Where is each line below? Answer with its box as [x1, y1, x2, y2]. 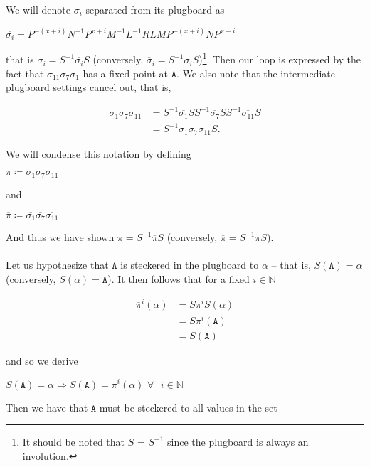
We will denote [6, 2, 70, 16]
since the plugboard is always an [167, 434, 309, 449]
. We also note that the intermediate [176, 65, 336, 80]
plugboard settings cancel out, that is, [6, 80, 171, 95]
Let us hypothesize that [6, 257, 109, 272]
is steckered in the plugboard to [120, 257, 259, 272]
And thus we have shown [6, 230, 115, 245]
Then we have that [6, 399, 88, 414]
